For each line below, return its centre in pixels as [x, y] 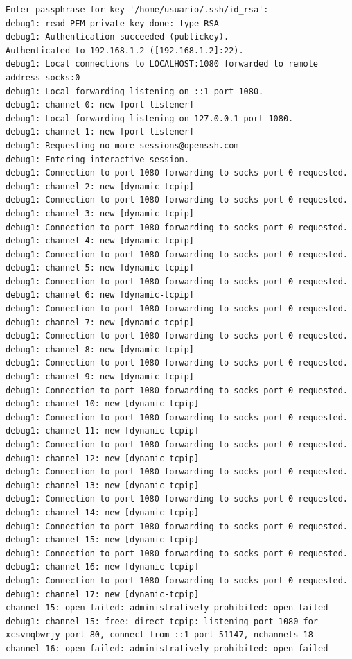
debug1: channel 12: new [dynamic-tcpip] [103, 458]
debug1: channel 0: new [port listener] [100, 105]
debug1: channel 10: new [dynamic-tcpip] [103, 404]
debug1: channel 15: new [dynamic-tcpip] [103, 540]
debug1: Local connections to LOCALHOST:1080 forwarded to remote [162, 64]
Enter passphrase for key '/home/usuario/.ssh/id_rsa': [137, 10]
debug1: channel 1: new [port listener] [100, 132]
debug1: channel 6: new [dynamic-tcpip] [100, 295]
